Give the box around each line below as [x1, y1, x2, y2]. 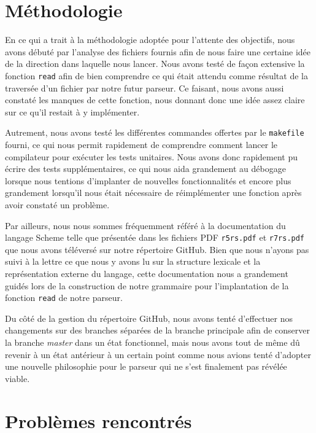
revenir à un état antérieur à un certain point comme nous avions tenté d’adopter [5, 348, 311, 361]
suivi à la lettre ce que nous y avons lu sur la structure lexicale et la [5, 255, 261, 268]
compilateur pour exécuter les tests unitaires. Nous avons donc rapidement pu [5, 150, 298, 163]
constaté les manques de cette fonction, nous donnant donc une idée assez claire [5, 93, 305, 106]
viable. [5, 372, 30, 384]
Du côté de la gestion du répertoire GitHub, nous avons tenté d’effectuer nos [5, 311, 293, 324]
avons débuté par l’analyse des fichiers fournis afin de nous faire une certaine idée [5, 45, 311, 58]
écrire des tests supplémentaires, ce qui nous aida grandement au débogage [5, 162, 286, 175]
